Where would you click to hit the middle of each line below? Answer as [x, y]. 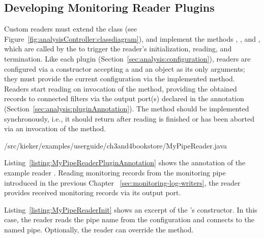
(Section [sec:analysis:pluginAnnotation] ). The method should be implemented [127, 108]
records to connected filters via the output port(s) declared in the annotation [124, 98]
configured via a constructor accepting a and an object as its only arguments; [125, 68]
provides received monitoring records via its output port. [93, 192]
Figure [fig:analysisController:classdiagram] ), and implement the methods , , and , [132, 38]
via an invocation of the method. [55, 128]
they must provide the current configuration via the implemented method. [120, 79]
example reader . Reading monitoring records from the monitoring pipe [115, 172]
